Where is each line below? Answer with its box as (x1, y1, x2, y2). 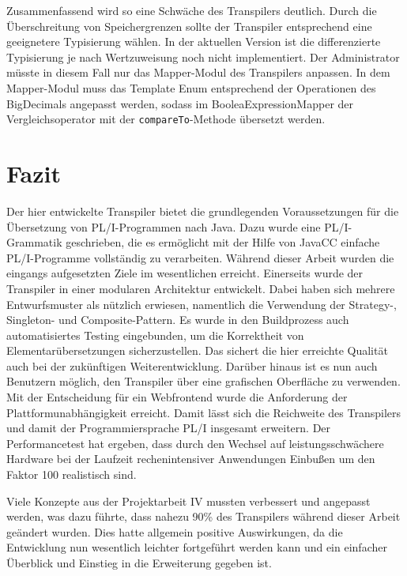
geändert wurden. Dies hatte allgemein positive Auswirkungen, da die (6, 523, 343, 540)
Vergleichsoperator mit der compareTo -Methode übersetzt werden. (6, 111, 326, 127)
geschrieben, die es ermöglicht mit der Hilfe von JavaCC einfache (66, 234, 380, 250)
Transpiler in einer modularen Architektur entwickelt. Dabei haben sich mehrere (6, 280, 395, 296)
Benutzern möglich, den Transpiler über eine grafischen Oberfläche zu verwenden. (6, 373, 401, 390)
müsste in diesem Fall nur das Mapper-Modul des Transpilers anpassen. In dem (6, 64, 390, 81)
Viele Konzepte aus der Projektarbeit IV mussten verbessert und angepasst (6, 492, 371, 509)
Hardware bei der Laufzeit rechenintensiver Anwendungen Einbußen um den (6, 450, 375, 467)
